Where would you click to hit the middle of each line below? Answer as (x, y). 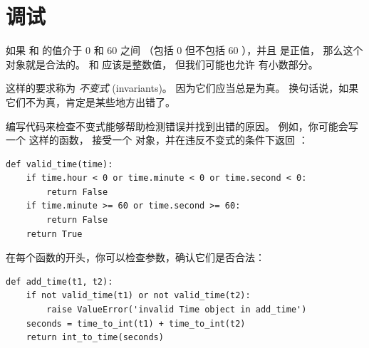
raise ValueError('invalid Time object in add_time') (177, 310)
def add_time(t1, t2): (59, 281)
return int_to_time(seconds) (95, 338)
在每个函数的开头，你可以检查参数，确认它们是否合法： (135, 257)
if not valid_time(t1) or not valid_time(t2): (138, 296)
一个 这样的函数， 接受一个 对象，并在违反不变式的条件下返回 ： (157, 140)
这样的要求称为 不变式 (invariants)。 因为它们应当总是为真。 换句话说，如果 (182, 88)
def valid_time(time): (59, 164)
